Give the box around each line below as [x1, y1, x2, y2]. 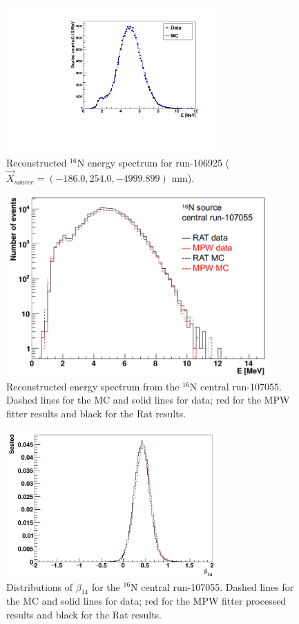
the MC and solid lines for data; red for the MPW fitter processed [6, 594, 287, 608]
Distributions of [6, 579, 73, 594]
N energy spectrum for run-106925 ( [77, 155, 230, 170]
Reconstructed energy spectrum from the [6, 379, 180, 393]
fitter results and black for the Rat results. [6, 406, 186, 421]
